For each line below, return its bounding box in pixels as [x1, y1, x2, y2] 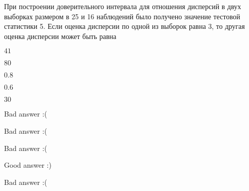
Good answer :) [4, 160, 52, 170]
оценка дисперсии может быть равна [4, 30, 117, 41]
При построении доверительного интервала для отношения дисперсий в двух [4, 1, 241, 11]
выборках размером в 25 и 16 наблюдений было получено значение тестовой [4, 11, 240, 21]
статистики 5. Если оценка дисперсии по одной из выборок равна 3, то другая [4, 21, 245, 31]
